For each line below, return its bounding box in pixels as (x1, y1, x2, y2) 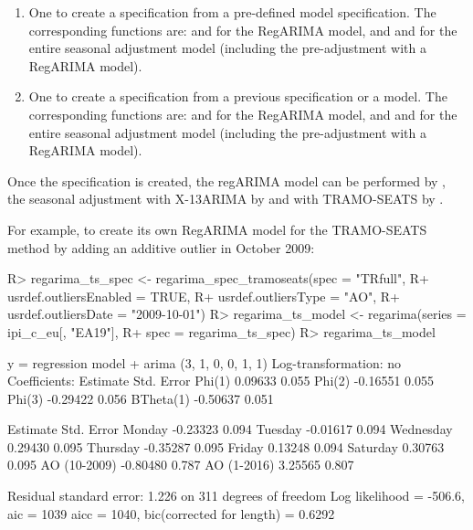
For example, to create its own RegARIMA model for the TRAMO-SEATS (7, 219, 427, 238)
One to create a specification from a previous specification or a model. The (28, 87, 447, 106)
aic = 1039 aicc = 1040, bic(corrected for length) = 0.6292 (7, 503, 335, 523)
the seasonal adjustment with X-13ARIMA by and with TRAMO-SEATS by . (7, 189, 444, 208)
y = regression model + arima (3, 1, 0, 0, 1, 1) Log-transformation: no (7, 353, 402, 372)
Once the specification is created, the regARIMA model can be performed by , (7, 171, 446, 190)
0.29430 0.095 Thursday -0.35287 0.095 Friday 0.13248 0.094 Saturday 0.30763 (7, 437, 445, 456)
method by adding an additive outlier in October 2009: (7, 238, 315, 257)
